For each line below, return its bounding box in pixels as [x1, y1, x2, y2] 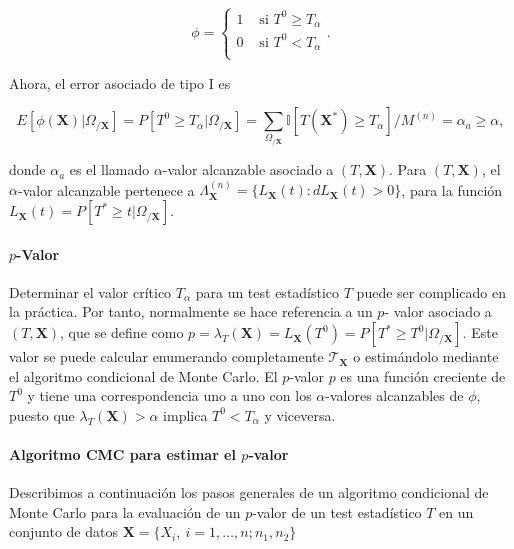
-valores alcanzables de [325, 385, 464, 406]
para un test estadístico [195, 281, 340, 302]
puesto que [9, 404, 75, 425]
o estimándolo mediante [353, 346, 499, 367]
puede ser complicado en [356, 281, 507, 302]
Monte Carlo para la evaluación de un [9, 501, 241, 522]
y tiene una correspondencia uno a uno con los [27, 385, 312, 406]
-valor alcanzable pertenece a [17, 179, 195, 200]
